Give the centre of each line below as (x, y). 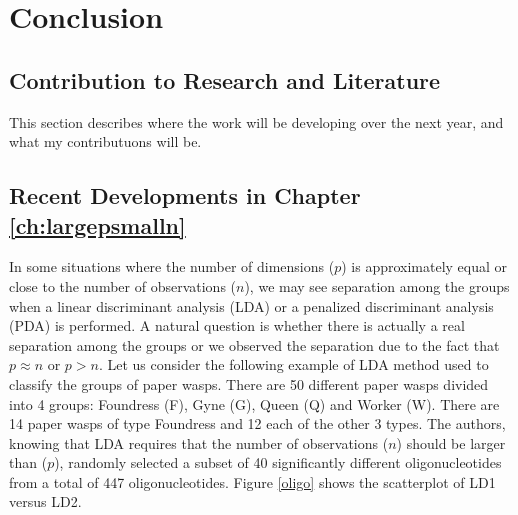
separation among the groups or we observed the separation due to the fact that (254, 344)
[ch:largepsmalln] (97, 224)
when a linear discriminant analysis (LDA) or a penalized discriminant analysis (251, 305)
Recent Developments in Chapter (185, 195)
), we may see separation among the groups (377, 285)
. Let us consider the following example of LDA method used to (293, 364)
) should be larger (451, 442)
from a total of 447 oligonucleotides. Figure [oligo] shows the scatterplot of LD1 (252, 481)
